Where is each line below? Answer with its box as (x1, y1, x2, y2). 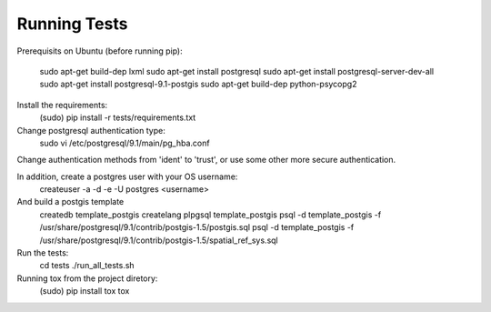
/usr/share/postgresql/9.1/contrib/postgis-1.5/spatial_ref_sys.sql (39, 235, 278, 246)
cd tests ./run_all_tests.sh (39, 260, 135, 271)
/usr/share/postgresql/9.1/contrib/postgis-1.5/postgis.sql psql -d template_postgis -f (39, 222, 355, 233)
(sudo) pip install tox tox (39, 286, 130, 297)
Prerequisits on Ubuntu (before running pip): (16, 45, 184, 56)
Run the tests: (16, 247, 69, 258)
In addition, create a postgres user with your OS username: (16, 171, 238, 182)
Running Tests (16, 14, 128, 34)
